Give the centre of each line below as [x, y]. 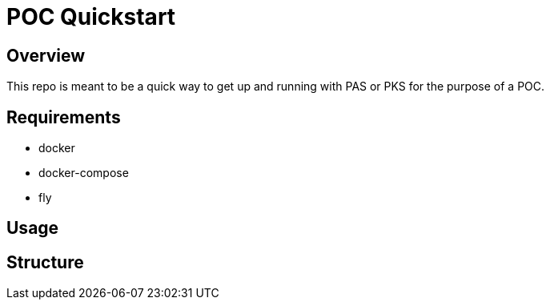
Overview [46, 55]
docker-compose [84, 173]
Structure [45, 262]
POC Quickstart [91, 17]
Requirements [64, 117]
